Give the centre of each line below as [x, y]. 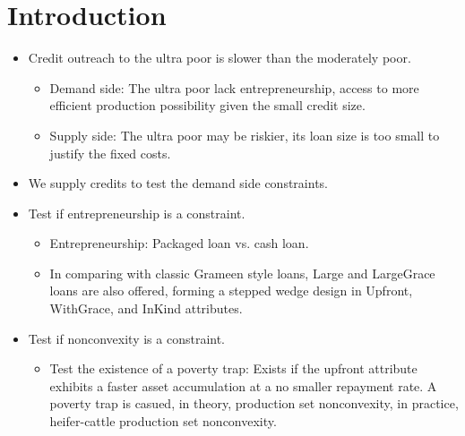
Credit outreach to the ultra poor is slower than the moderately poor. [220, 58]
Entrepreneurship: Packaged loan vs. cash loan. [179, 243]
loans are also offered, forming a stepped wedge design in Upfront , [231, 291]
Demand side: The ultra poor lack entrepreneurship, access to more [234, 87]
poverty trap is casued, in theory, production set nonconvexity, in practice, [254, 403]
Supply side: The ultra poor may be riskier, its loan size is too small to [245, 135]
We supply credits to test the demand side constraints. [178, 183]
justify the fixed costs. [110, 153]
